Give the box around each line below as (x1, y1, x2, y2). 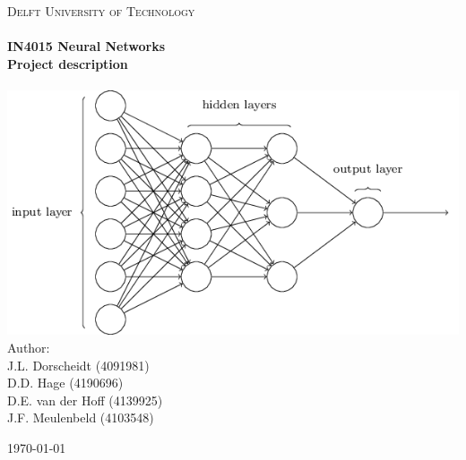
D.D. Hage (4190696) (7, 373, 124, 392)
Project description (7, 54, 128, 72)
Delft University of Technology (7, 2, 195, 20)
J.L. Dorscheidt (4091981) (7, 355, 150, 374)
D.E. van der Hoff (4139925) (7, 390, 163, 409)
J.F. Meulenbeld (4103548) (7, 408, 154, 427)
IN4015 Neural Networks (7, 37, 165, 55)
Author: (7, 338, 50, 357)
